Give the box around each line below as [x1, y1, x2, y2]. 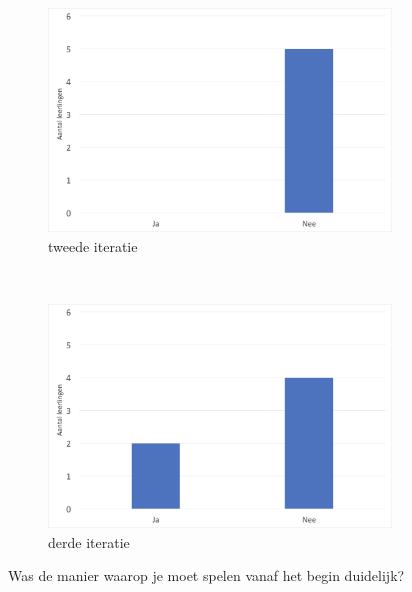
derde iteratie [48, 531, 130, 552]
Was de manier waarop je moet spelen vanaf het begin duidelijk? [8, 565, 405, 586]
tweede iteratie [48, 235, 138, 256]
